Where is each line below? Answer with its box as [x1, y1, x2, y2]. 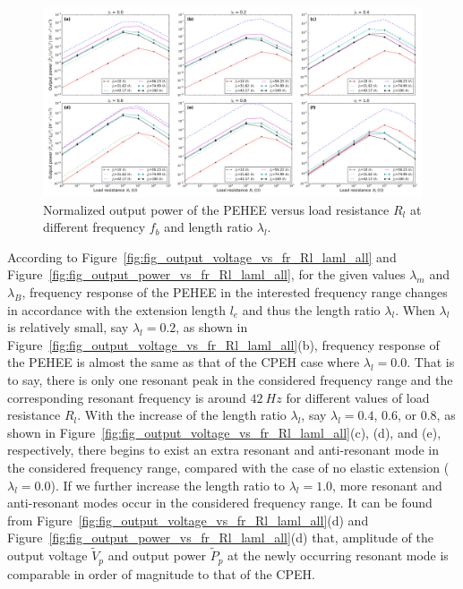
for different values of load [286, 388, 430, 406]
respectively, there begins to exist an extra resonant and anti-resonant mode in [7, 440, 440, 459]
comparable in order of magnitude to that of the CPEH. [7, 564, 315, 583]
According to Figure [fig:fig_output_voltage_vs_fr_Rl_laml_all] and [7, 247, 397, 266]
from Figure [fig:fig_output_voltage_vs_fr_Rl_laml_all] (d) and [7, 510, 369, 529]
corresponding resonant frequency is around [7, 388, 246, 406]
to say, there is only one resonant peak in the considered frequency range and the [7, 370, 453, 388]
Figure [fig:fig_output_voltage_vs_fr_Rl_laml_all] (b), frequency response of [7, 335, 440, 354]
